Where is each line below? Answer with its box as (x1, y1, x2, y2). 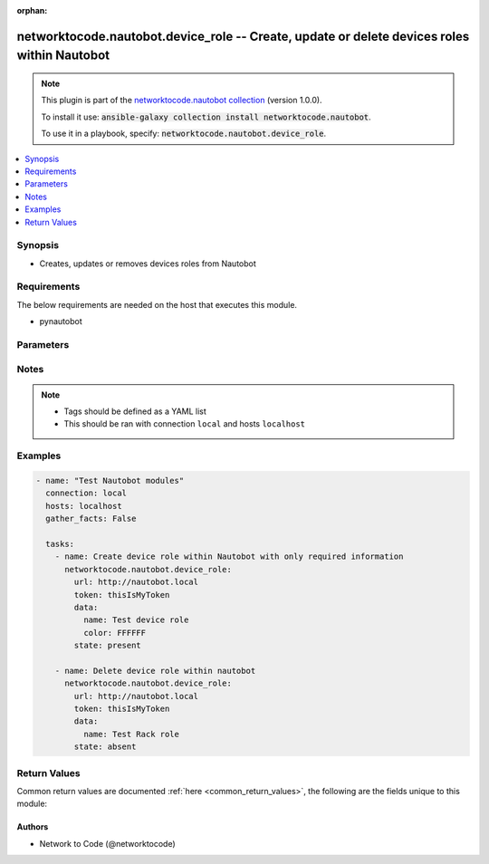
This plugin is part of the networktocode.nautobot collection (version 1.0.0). (41, 95, 322, 106)
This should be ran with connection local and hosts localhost (63, 418, 306, 429)
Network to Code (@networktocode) (39, 838, 176, 849)
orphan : (16, 5, 48, 15)
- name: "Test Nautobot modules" (35, 475, 185, 486)
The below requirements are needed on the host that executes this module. (16, 299, 298, 310)
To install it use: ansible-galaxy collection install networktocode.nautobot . (41, 111, 371, 122)
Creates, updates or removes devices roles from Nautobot (39, 258, 257, 269)
